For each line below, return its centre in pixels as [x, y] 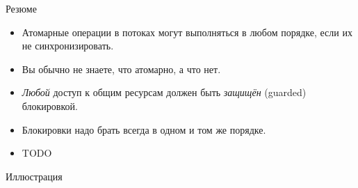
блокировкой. [50, 105]
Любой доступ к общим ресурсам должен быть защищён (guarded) [164, 92]
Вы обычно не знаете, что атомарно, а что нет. [121, 69]
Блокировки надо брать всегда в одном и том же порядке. [144, 129]
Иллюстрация [34, 176]
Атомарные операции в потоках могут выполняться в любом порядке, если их [187, 32]
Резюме [21, 8]
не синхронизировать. [68, 46]
